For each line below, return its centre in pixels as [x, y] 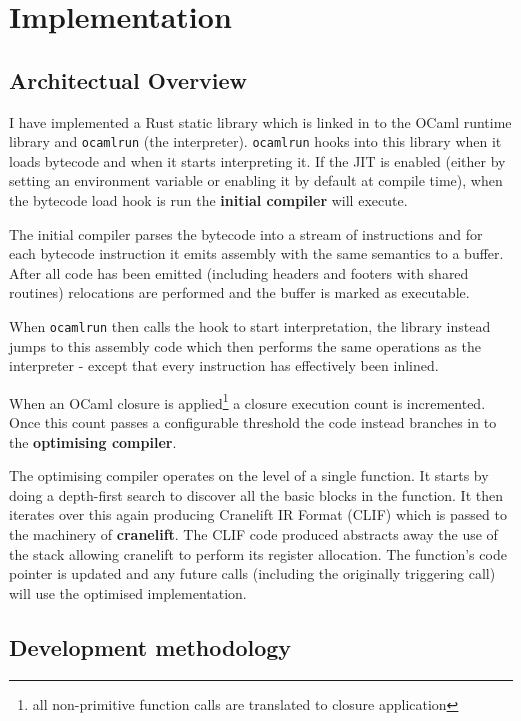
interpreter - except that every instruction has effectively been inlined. [224, 365]
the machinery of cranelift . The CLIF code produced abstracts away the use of [253, 534]
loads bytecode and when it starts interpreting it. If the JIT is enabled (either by [257, 160]
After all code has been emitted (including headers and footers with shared [239, 272]
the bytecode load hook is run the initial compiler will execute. [208, 200]
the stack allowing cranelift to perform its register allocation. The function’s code [258, 553]
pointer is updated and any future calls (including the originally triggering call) [252, 573]
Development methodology [150, 646]
